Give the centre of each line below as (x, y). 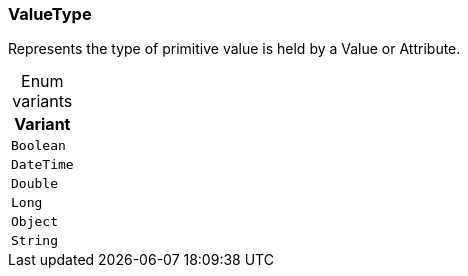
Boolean (38, 146)
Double (34, 184)
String (34, 241)
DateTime (42, 165)
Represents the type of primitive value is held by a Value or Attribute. (234, 49)
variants (42, 101)
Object (34, 222)
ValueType (50, 14)
